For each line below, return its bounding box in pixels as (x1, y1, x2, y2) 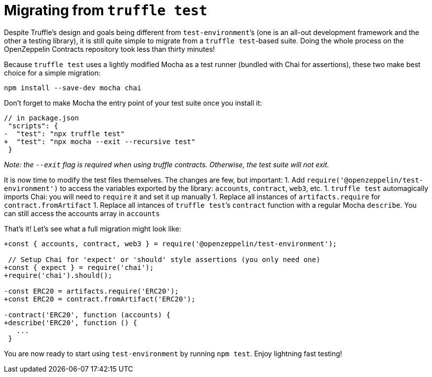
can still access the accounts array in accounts (4, 209, 160, 218)
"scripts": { (8, 121, 58, 130)
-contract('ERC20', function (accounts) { (4, 310, 171, 319)
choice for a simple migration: (4, 68, 101, 77)
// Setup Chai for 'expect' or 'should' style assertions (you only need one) (8, 255, 320, 264)
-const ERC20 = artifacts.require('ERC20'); (4, 287, 179, 295)
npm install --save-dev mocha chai (4, 83, 142, 92)
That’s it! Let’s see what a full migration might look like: (4, 224, 182, 233)
